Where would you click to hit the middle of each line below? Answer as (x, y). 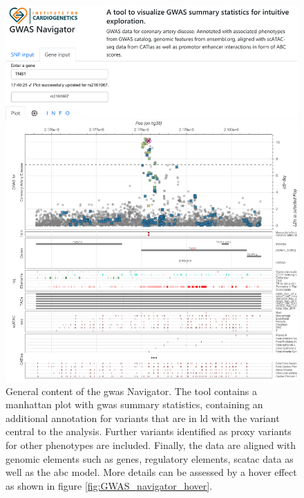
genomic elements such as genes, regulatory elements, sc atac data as (150, 458)
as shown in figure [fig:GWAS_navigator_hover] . (109, 485)
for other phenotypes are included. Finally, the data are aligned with (151, 445)
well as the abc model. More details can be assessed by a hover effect (151, 472)
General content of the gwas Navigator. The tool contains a (131, 391)
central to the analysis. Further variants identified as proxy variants (149, 431)
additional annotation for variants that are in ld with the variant (143, 418)
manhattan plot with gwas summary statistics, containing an (134, 404)
